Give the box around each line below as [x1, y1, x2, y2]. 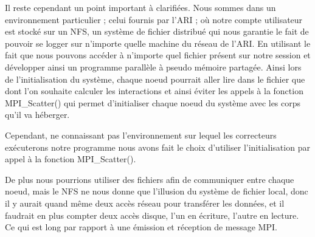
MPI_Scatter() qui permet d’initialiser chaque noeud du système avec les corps [5, 96, 301, 109]
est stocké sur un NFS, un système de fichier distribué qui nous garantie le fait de [5, 25, 309, 38]
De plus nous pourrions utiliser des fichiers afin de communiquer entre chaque [5, 173, 294, 185]
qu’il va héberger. [5, 108, 70, 121]
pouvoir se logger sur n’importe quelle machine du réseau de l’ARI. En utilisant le [5, 36, 311, 49]
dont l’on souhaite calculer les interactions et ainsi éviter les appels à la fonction [5, 84, 303, 97]
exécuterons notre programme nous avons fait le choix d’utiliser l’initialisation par [5, 140, 310, 153]
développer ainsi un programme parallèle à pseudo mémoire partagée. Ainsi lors [5, 60, 302, 73]
